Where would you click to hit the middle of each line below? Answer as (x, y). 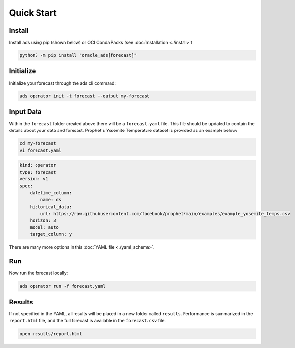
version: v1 (34, 179)
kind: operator (38, 165)
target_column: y (51, 234)
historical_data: (51, 207)
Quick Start (33, 13)
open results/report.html (51, 334)
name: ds (51, 200)
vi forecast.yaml (40, 150)
